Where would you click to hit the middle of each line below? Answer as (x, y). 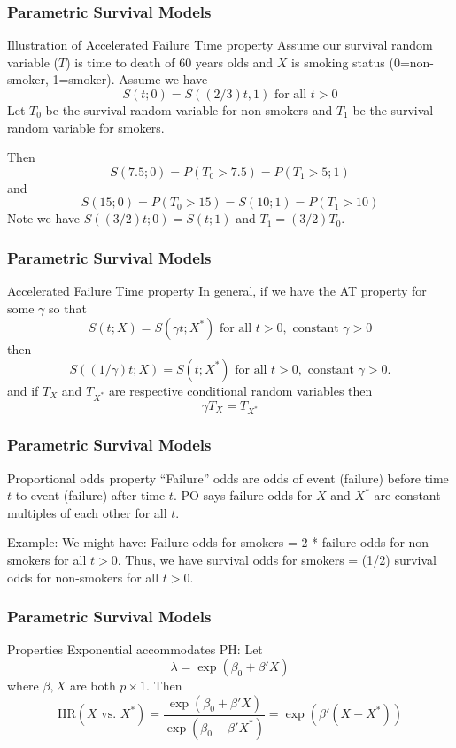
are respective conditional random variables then (240, 390)
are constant (407, 495)
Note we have (44, 218)
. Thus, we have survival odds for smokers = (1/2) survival (277, 560)
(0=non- (411, 62)
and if (23, 390)
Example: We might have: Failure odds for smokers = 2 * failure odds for (206, 542)
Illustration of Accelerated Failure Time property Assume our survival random (220, 45)
